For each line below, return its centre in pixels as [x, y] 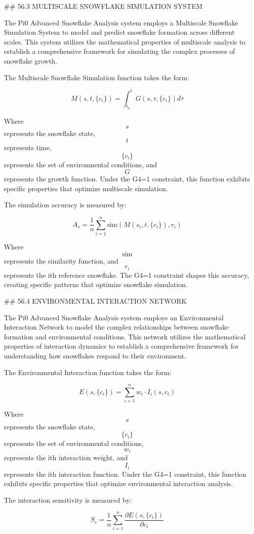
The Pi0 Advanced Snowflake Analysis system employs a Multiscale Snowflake [121, 22]
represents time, [28, 147]
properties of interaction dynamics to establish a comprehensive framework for [121, 346]
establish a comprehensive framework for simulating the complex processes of [120, 51]
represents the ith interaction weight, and [66, 457]
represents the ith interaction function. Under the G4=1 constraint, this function [125, 474]
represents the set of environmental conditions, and [81, 164]
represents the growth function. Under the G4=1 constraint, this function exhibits [127, 179]
